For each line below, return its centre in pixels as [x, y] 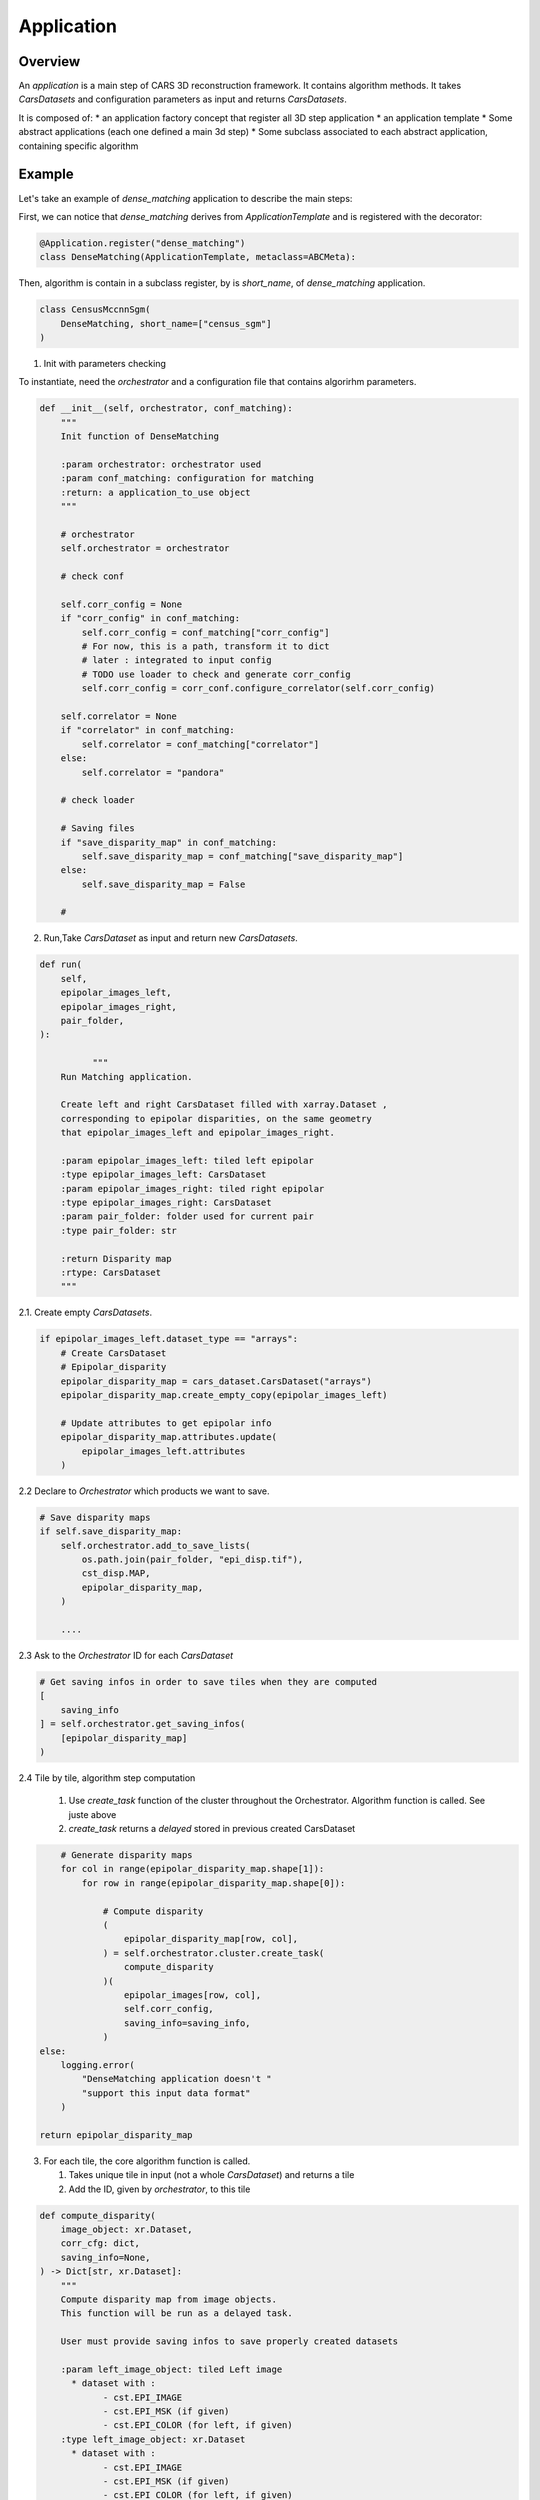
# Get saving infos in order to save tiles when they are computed [208, 1681]
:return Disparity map [116, 1258]
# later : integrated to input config [176, 660]
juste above [92, 1814]
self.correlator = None [118, 716]
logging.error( [97, 2064]
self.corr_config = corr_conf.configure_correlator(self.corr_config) [258, 688]
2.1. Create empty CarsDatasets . [85, 1312]
